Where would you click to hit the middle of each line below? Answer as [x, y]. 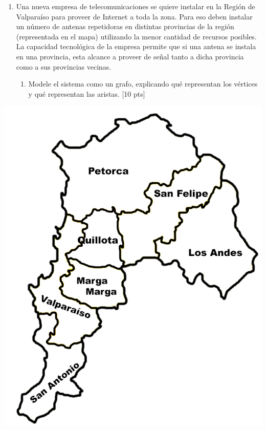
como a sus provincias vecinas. [64, 66]
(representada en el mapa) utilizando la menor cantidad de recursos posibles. [136, 36]
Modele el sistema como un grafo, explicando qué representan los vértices [143, 84]
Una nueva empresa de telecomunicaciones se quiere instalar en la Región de [136, 6]
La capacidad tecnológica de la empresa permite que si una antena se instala [136, 46]
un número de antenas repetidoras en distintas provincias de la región [125, 26]
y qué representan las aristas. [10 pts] [87, 93]
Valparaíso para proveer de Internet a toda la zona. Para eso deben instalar [134, 16]
